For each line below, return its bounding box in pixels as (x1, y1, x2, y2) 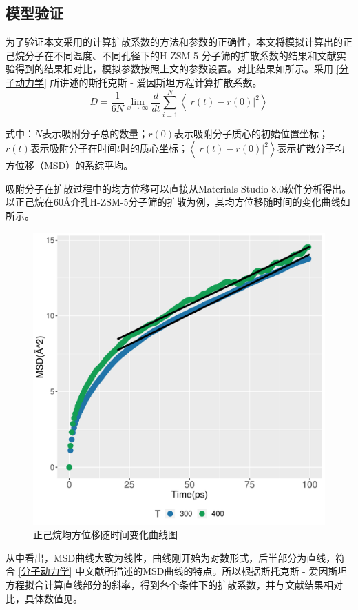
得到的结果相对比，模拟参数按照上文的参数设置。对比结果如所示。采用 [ (14, 61, 339, 76)
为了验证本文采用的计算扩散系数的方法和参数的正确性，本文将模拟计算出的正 (6, 35, 352, 49)
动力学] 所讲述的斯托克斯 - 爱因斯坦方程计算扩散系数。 (14, 75, 262, 89)
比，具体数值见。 (6, 591, 83, 605)
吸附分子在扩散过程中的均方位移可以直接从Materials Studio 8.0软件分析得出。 (6, 181, 352, 195)
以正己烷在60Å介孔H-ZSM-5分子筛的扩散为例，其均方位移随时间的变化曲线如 (6, 195, 350, 209)
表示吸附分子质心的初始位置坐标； (174, 126, 329, 140)
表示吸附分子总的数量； (42, 126, 149, 140)
